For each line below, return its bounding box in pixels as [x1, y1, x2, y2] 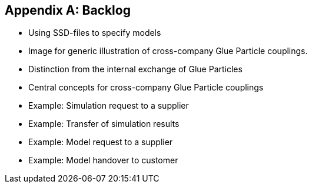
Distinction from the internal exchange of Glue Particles [28, 64, 243, 75]
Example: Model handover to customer [28, 155, 178, 166]
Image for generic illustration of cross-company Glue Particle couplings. [28, 46, 308, 56]
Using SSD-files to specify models [28, 28, 161, 38]
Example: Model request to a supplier [28, 137, 173, 147]
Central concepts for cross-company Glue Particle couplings [28, 82, 264, 93]
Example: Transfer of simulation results [28, 119, 180, 129]
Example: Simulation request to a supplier [28, 100, 189, 111]
